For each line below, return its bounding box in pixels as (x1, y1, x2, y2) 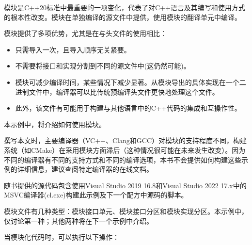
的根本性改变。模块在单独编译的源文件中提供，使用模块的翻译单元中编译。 (4, 12, 241, 22)
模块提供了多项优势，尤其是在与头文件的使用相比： (4, 28, 167, 38)
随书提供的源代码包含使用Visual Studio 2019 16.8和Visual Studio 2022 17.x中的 (4, 180, 247, 190)
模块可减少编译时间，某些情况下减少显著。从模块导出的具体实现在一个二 (15, 77, 246, 87)
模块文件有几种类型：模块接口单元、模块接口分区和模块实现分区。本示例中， (4, 206, 248, 216)
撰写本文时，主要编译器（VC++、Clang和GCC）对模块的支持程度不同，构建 (4, 135, 247, 146)
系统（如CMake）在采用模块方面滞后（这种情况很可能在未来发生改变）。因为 (4, 145, 246, 155)
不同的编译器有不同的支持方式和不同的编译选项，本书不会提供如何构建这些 (4, 154, 241, 164)
